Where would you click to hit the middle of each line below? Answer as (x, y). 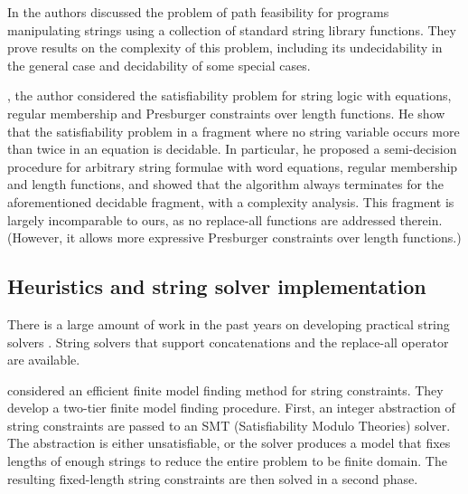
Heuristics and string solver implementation (217, 286)
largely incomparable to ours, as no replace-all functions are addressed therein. (225, 219)
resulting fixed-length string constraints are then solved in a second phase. (213, 478)
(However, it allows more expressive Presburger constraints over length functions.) (234, 237)
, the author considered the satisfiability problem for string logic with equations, (229, 95)
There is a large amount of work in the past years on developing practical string (229, 323)
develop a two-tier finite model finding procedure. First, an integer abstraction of (231, 408)
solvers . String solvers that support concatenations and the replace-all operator (228, 342)
